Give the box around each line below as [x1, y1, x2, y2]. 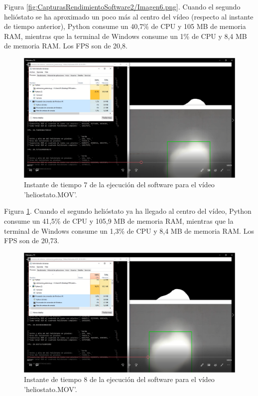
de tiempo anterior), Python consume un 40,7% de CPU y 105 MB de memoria [4, 21, 246, 31]
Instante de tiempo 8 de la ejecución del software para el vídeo [24, 374, 215, 385]
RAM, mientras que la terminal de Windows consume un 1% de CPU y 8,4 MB [4, 30, 247, 41]
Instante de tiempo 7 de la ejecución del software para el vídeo [24, 179, 215, 190]
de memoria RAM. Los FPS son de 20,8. [4, 40, 128, 51]
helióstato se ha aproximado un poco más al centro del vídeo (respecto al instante [4, 11, 254, 21]
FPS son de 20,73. [4, 235, 59, 246]
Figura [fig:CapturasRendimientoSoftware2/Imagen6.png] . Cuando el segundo [4, 1, 241, 11]
